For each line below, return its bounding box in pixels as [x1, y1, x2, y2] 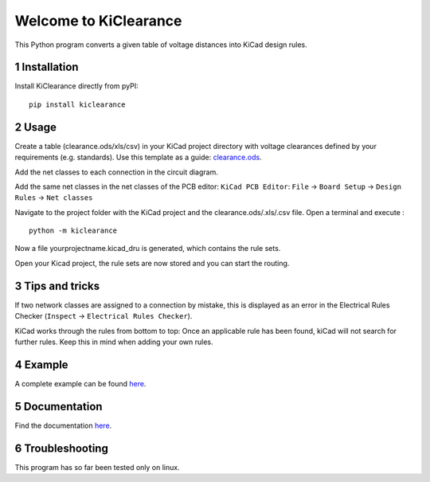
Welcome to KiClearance [14, 12, 182, 29]
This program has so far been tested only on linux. [14, 462, 180, 472]
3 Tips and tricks [14, 279, 100, 292]
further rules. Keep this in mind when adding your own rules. [14, 337, 214, 347]
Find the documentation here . [14, 421, 112, 430]
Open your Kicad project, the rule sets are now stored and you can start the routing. [14, 258, 290, 268]
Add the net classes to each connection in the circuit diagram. [14, 167, 218, 177]
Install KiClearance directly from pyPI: [14, 81, 139, 91]
